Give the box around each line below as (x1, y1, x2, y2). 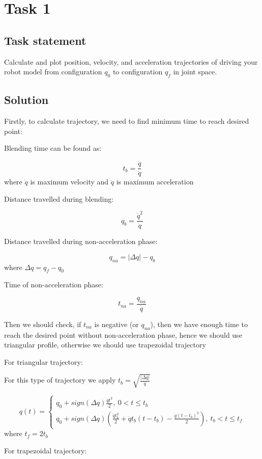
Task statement (4, 32, 86, 48)
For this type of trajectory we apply (4, 374, 116, 385)
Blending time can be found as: (4, 143, 102, 153)
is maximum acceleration (116, 176, 194, 187)
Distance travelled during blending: (4, 193, 114, 204)
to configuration (112, 66, 163, 77)
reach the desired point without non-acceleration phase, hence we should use (4, 329, 242, 340)
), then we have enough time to (150, 318, 248, 329)
